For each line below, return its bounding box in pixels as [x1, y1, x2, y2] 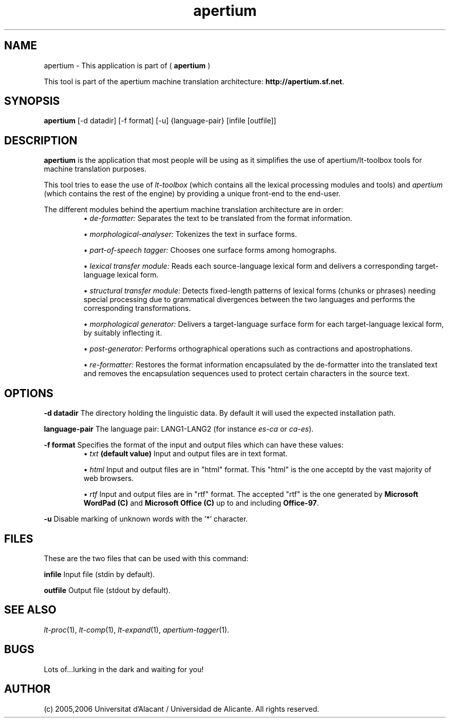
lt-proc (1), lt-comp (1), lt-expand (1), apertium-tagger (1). [44, 625, 230, 634]
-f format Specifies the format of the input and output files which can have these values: [44, 440, 344, 450]
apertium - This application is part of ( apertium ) [44, 61, 211, 70]
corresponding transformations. [83, 304, 191, 313]
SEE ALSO [4, 603, 57, 617]
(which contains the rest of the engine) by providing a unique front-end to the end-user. [44, 189, 341, 198]
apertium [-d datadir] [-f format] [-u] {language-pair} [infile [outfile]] [44, 116, 276, 125]
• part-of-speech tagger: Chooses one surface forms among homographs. [83, 246, 337, 255]
